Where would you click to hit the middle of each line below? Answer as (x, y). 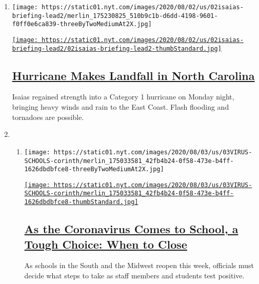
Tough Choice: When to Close (106, 244)
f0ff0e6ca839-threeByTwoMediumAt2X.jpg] (82, 24)
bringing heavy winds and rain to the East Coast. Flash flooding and (121, 107)
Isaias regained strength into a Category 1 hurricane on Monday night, (123, 97)
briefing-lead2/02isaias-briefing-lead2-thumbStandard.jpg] (117, 48)
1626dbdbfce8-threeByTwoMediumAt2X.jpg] (94, 169)
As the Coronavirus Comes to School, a (131, 229)
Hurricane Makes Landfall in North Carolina (133, 75)
